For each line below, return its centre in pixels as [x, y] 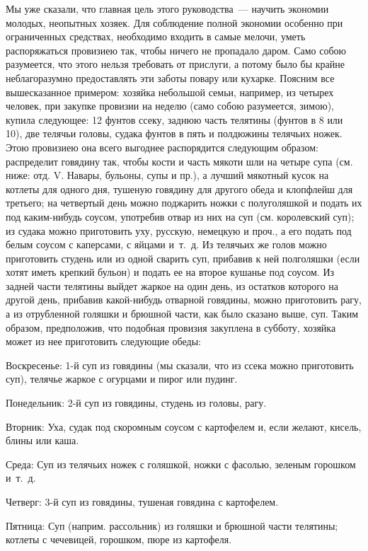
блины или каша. [42, 440]
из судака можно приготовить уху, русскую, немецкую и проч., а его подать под [179, 230]
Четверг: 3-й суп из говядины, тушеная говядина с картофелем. [142, 501]
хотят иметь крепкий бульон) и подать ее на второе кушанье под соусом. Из [170, 272]
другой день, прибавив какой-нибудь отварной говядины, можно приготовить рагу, [184, 300]
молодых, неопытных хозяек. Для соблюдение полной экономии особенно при [174, 22]
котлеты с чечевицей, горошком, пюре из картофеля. [119, 539]
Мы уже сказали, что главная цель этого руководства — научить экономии [167, 8]
